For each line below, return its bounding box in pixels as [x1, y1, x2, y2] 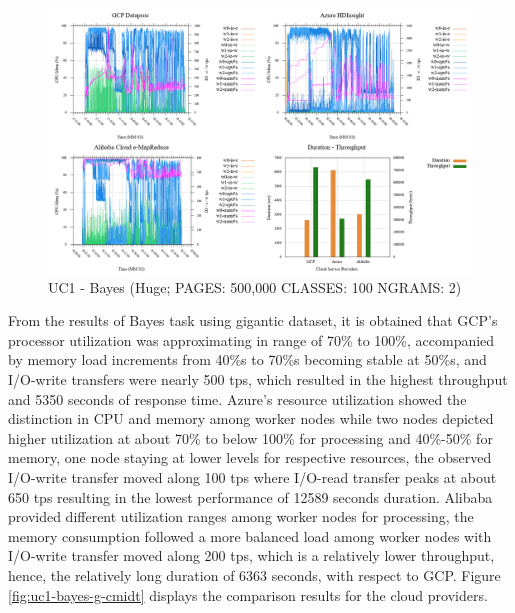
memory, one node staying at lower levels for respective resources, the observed [8, 447, 492, 468]
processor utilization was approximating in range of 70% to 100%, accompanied [8, 329, 495, 350]
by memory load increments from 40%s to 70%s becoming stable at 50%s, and [8, 349, 487, 370]
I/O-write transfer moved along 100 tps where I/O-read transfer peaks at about [8, 466, 497, 487]
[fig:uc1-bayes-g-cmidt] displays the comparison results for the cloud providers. [8, 584, 488, 605]
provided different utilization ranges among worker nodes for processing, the [8, 506, 474, 527]
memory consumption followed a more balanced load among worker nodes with [8, 525, 492, 546]
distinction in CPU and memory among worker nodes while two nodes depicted [8, 408, 494, 429]
